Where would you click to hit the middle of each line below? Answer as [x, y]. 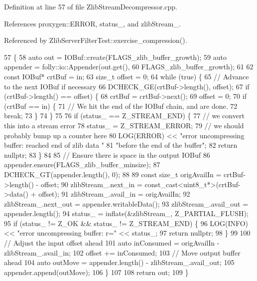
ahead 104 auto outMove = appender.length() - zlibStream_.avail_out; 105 [119, 262]
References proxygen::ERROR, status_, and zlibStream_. [92, 23]
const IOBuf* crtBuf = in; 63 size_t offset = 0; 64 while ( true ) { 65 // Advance [127, 76]
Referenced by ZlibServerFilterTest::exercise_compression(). [96, 40]
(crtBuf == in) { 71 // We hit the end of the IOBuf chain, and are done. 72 [121, 106]
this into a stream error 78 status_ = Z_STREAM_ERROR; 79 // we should [124, 125]
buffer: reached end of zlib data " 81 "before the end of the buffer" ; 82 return [121, 145]
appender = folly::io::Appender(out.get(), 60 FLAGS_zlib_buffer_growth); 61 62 [129, 67]
